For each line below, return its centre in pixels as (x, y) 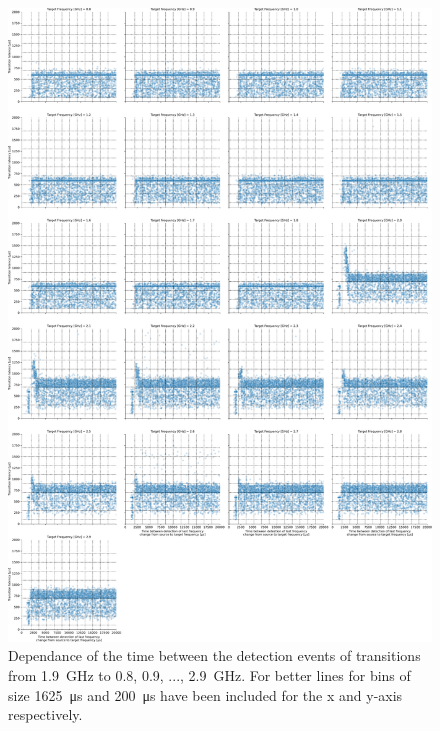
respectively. (45, 714)
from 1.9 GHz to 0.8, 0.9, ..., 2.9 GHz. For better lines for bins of (209, 675)
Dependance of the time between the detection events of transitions (214, 655)
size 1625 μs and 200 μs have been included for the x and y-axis (205, 694)
